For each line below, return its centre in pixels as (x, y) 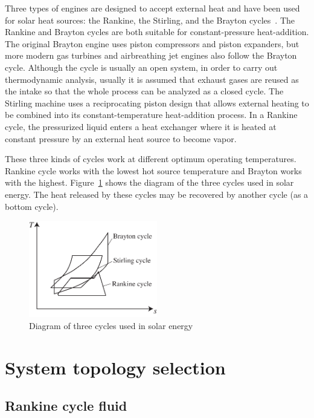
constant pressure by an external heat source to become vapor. (121, 138)
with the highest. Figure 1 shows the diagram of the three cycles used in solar (149, 182)
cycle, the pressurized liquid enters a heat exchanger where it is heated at (141, 126)
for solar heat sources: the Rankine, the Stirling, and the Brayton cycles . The (150, 20)
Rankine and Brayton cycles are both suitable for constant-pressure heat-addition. (157, 32)
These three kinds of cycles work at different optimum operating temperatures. (151, 159)
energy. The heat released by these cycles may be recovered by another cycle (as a (157, 194)
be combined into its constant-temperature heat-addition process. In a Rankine (151, 115)
